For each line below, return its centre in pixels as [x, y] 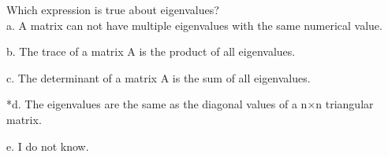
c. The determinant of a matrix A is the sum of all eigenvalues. [159, 77]
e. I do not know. [48, 146]
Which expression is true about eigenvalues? [113, 9]
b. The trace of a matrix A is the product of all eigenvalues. [151, 51]
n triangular [345, 104]
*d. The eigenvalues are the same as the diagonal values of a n [157, 104]
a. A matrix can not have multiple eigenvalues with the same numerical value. [194, 25]
